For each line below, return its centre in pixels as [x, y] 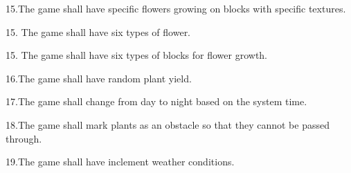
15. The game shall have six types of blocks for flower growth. [136, 55]
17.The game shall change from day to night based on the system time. [156, 101]
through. [24, 138]
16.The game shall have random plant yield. [99, 78]
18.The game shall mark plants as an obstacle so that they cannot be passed [168, 124]
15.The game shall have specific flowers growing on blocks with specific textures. [176, 8]
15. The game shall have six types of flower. [98, 31]
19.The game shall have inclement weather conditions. [120, 162]
